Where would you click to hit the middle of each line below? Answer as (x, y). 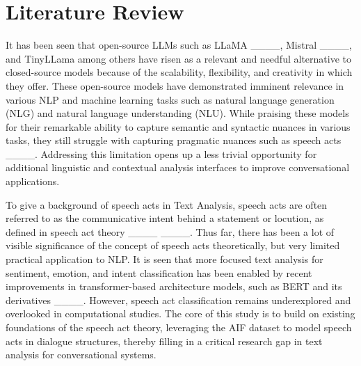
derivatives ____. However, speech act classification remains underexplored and (178, 300)
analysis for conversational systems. (81, 355)
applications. (33, 181)
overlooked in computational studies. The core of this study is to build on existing (180, 313)
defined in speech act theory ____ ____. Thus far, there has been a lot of (170, 231)
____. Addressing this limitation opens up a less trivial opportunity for (161, 153)
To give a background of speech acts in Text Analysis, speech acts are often (167, 204)
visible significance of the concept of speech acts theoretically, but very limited (173, 245)
